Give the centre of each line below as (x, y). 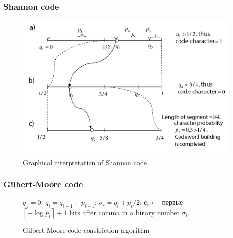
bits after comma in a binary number (125, 212)
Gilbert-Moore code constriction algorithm (86, 229)
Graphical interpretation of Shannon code (85, 162)
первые (173, 202)
